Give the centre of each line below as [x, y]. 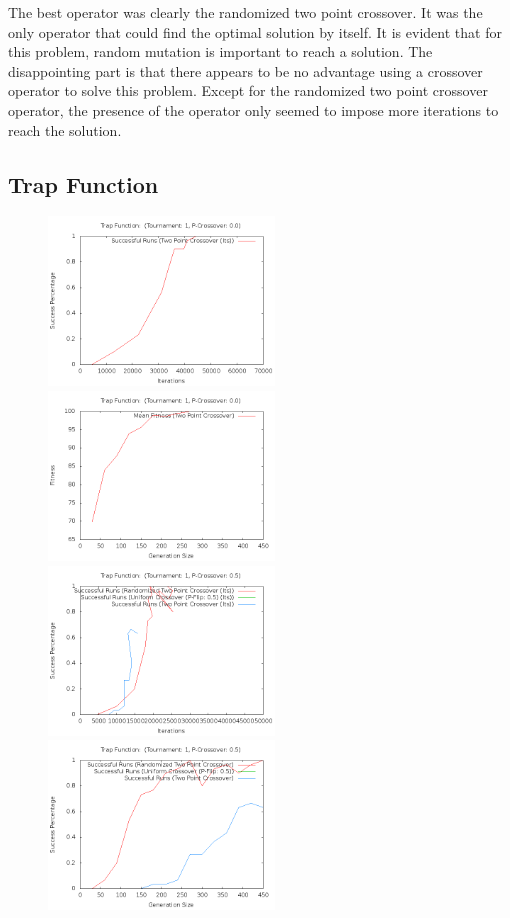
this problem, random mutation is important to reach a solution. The [220, 51]
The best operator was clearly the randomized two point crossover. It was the [245, 12]
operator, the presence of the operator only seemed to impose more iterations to [253, 109]
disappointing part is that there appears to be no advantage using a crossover [245, 70]
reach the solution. [65, 129]
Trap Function [83, 183]
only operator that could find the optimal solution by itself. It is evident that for [255, 31]
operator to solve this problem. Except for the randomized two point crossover [248, 90]
